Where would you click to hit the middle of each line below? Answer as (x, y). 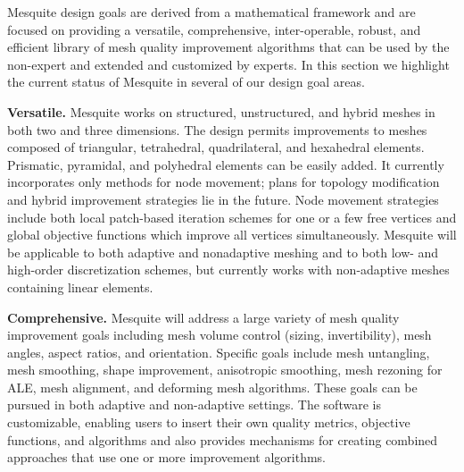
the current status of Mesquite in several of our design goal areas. (186, 82)
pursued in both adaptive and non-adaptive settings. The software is (194, 405)
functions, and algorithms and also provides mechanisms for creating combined (223, 439)
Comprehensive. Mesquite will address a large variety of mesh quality (203, 317)
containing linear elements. (80, 287)
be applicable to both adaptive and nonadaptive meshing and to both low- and (223, 252)
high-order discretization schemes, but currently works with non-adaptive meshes (228, 270)
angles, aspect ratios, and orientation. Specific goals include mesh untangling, (219, 352)
